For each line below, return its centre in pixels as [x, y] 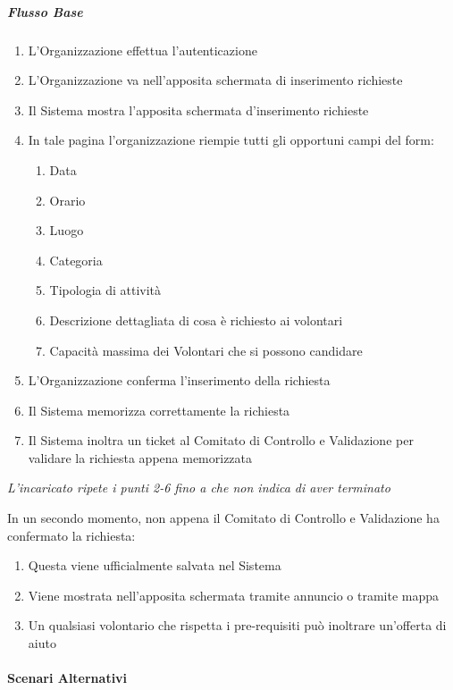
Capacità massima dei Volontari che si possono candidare [206, 350]
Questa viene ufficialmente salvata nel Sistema [155, 565]
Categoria [76, 260]
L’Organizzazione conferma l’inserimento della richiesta [179, 380]
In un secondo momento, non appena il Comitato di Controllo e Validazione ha [223, 518]
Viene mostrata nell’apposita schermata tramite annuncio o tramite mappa [234, 595]
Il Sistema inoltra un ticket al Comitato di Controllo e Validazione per [221, 440]
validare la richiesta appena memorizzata [140, 457]
